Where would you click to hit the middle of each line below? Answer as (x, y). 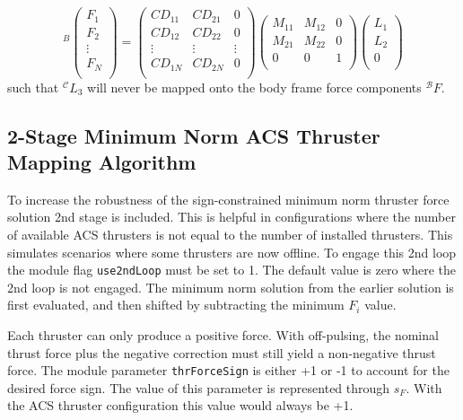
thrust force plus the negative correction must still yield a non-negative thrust (222, 352)
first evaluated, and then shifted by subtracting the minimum (176, 305)
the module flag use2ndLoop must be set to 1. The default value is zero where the (232, 270)
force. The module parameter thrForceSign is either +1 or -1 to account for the (228, 370)
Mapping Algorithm (102, 161)
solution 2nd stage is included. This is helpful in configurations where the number (231, 217)
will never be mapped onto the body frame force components (254, 87)
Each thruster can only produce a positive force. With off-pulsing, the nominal (223, 335)
